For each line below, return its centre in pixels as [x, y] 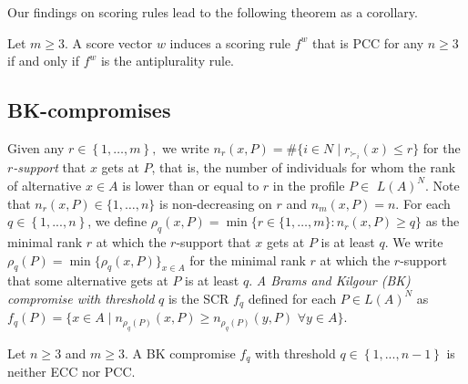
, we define [117, 221]
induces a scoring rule [230, 42]
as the [443, 221]
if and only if [43, 61]
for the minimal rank [248, 259]
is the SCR [198, 298]
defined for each [292, 298]
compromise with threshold [81, 298]
